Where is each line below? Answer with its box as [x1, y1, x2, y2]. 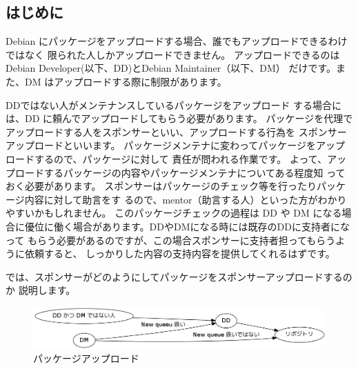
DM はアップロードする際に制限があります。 [24, 74, 227, 88]
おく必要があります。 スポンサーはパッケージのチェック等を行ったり [6, 179, 317, 193]
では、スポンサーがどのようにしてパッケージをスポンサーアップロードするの [6, 269, 352, 283]
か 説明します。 [6, 283, 76, 297]
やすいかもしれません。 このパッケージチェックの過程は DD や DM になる [6, 206, 342, 220]
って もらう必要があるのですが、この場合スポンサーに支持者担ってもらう [6, 232, 336, 247]
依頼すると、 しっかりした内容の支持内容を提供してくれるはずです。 [24, 246, 335, 261]
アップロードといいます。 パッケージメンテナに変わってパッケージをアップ [6, 138, 345, 152]
